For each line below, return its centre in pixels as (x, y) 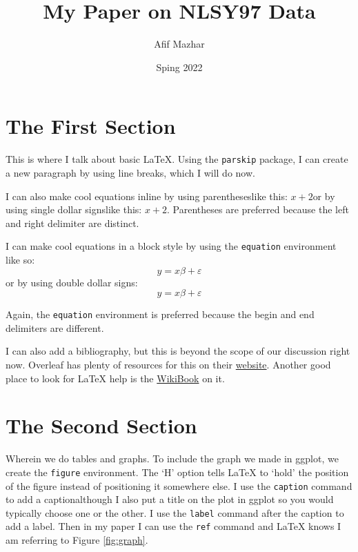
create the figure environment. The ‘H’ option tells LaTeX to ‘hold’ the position (177, 472)
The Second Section (101, 425)
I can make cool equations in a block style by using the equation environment (171, 246)
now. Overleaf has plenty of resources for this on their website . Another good (168, 364)
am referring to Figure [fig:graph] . (77, 540)
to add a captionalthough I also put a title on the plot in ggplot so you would (170, 499)
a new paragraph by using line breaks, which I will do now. (130, 172)
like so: (20, 259)
